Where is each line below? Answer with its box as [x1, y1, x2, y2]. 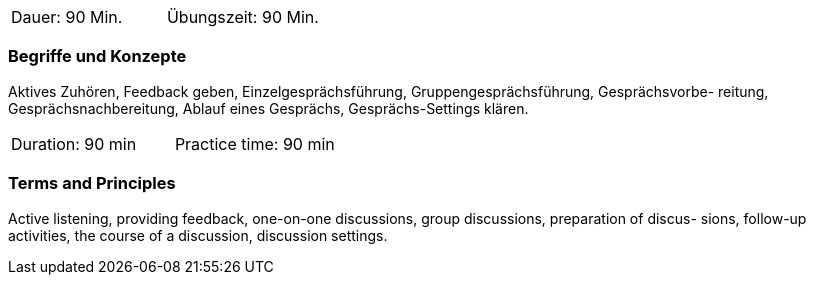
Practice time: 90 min [174, 133, 335, 154]
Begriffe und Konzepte [8, 46, 187, 67]
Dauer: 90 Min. [11, 7, 123, 27]
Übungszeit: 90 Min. [166, 7, 319, 27]
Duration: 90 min [11, 133, 137, 154]
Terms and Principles [8, 173, 176, 194]
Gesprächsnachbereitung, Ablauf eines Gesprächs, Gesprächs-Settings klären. [8, 99, 529, 117]
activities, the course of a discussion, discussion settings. [8, 226, 388, 244]
